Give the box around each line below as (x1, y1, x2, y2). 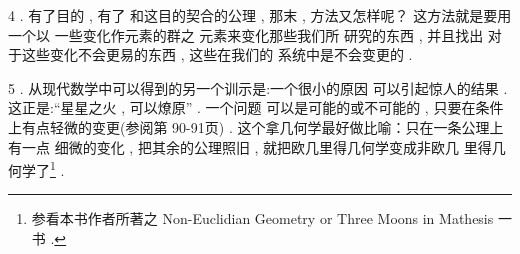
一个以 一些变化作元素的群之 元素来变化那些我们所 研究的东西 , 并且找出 (8, 24, 484, 45)
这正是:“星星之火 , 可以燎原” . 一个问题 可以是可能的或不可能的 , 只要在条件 (8, 97, 504, 118)
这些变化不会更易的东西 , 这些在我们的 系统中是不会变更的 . (21, 44, 413, 65)
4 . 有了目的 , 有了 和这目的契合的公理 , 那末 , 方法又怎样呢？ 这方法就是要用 (8, 5, 512, 25)
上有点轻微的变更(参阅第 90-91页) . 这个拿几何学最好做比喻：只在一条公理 (8, 116, 490, 137)
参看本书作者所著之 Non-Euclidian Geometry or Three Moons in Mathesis (31, 208, 494, 229)
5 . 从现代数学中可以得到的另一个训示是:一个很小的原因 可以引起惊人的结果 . (8, 77, 508, 98)
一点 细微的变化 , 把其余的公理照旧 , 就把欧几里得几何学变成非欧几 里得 (21, 136, 492, 157)
